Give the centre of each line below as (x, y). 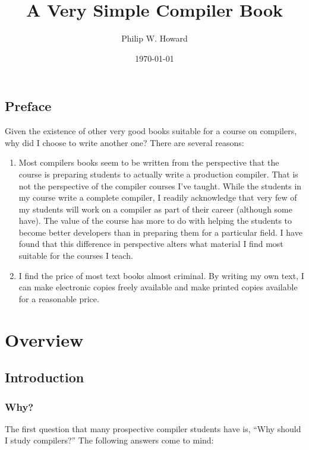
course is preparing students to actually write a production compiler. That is (158, 174)
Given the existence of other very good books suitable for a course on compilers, (151, 131)
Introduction (45, 377)
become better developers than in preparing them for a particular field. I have (160, 232)
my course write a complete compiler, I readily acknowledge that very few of (158, 197)
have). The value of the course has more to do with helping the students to (155, 221)
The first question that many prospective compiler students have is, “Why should (153, 428)
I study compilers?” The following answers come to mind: (109, 440)
